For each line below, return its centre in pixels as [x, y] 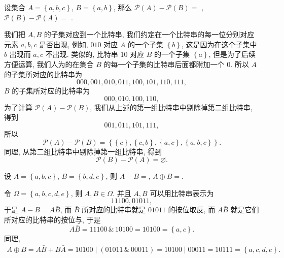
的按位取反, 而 [192, 209]
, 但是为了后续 [232, 54]
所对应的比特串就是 [114, 209]
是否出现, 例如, [64, 44]
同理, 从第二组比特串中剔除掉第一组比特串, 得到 [83, 151]
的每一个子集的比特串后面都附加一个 [164, 64]
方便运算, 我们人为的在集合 [49, 64]
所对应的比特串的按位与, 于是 [52, 219]
